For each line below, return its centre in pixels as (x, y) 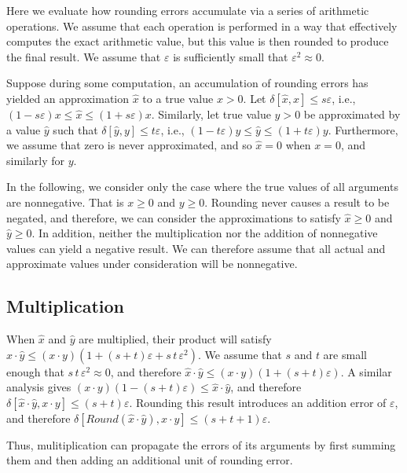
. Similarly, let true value (211, 114)
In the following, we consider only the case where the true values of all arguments (202, 187)
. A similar (366, 371)
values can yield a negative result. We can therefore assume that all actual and (196, 248)
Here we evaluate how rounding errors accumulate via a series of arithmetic (188, 10)
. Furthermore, (363, 129)
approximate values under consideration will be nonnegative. (152, 264)
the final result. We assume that (84, 56)
